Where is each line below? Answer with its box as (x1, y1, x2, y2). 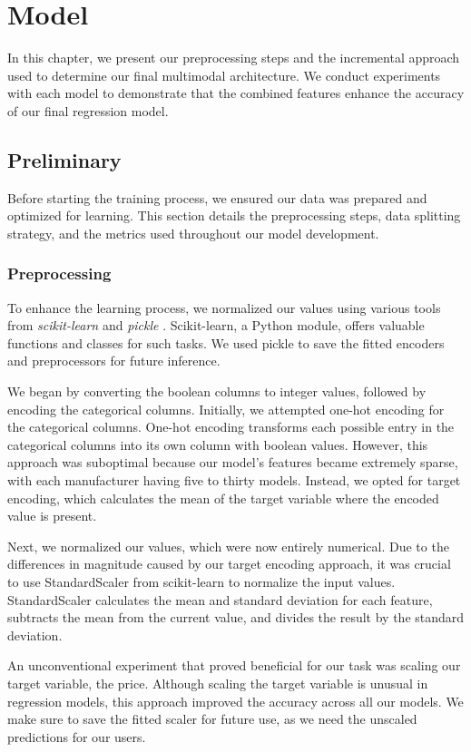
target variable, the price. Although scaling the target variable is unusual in (7, 673, 428, 692)
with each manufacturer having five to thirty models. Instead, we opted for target (7, 471, 461, 490)
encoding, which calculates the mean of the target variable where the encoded (7, 488, 439, 507)
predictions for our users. (7, 727, 146, 746)
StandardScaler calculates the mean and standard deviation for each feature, (7, 590, 433, 609)
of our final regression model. (7, 101, 169, 120)
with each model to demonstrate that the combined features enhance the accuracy (7, 83, 465, 103)
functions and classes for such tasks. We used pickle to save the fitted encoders (7, 333, 445, 352)
